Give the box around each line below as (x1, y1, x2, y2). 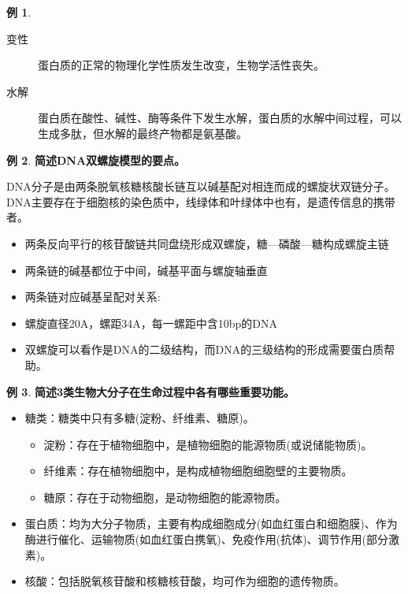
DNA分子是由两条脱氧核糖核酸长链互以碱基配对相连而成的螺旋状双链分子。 (6, 178, 395, 195)
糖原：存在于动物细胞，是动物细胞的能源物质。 (43, 488, 287, 505)
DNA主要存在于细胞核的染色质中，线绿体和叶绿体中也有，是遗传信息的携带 (6, 193, 395, 210)
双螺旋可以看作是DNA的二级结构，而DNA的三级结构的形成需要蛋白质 (24, 341, 384, 358)
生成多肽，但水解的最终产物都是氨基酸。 (38, 124, 247, 141)
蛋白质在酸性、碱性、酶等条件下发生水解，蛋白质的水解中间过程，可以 (38, 110, 402, 126)
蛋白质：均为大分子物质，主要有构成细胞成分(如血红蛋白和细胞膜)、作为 (24, 515, 398, 532)
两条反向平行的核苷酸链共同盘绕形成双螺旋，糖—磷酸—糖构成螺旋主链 (24, 235, 389, 251)
